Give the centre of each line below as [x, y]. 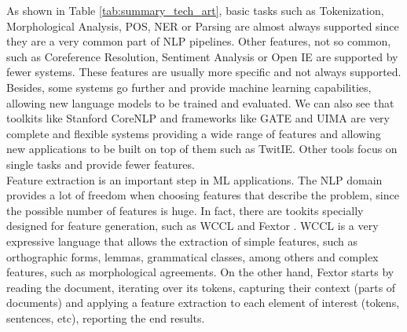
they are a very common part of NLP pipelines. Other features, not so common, [199, 41]
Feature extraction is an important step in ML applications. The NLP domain [194, 179]
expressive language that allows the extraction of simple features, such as [182, 241]
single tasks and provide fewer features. [101, 164]
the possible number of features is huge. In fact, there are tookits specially [185, 210]
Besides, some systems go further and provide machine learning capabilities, [189, 87]
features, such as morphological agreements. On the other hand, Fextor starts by [200, 272]
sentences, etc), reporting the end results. [106, 317]
